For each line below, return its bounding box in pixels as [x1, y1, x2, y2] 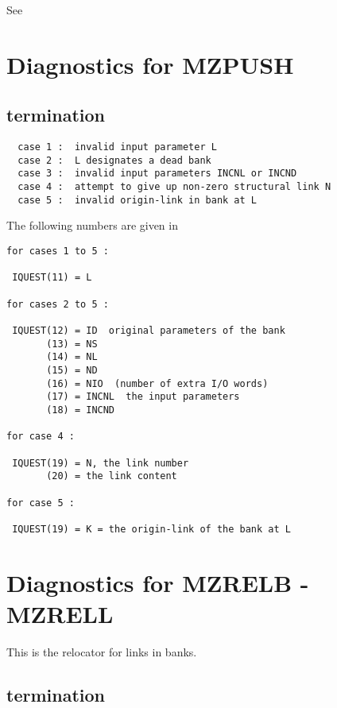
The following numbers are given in [6, 217, 178, 234]
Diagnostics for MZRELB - [6, 566, 309, 598]
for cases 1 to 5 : [6, 246, 109, 257]
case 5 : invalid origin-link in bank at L [17, 194, 257, 206]
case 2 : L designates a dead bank [17, 154, 211, 166]
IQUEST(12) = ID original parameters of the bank [12, 324, 285, 336]
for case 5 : [6, 497, 75, 509]
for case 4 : [6, 431, 75, 443]
